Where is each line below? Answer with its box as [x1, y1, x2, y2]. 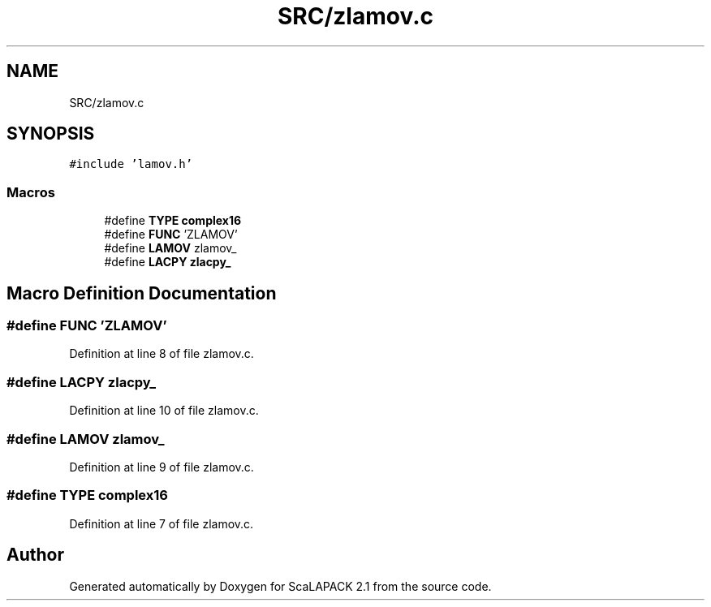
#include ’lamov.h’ [69, 157, 193, 171]
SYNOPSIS [6, 123, 95, 144]
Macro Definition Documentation [6, 282, 277, 303]
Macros [6, 183, 55, 200]
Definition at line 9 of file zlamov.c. [69, 459, 254, 474]
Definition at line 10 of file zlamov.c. [69, 403, 259, 418]
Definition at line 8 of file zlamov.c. [69, 347, 254, 361]
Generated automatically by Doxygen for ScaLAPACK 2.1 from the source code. [69, 579, 492, 593]
